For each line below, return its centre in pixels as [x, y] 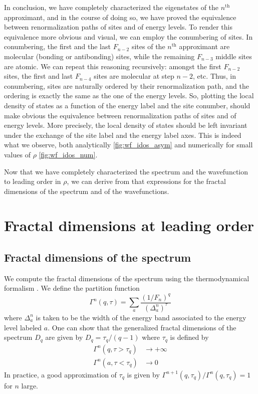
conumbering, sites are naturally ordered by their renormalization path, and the [126, 85]
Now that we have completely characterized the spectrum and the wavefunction [126, 171]
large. [30, 385]
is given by [143, 374]
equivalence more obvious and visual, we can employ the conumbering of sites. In [128, 36]
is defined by [189, 337]
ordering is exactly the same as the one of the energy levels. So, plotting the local [129, 95]
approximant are [204, 46]
